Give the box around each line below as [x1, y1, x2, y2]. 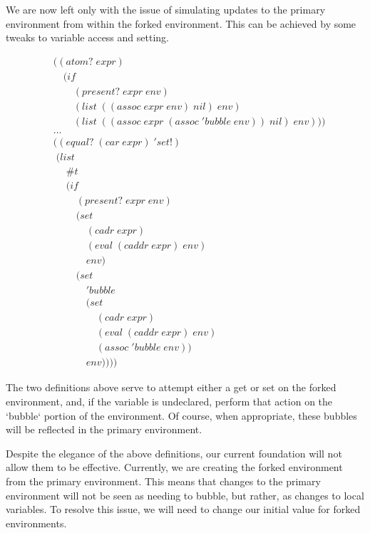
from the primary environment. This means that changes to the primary [6, 474, 321, 489]
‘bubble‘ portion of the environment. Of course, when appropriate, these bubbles [6, 408, 357, 423]
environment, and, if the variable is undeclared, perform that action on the [6, 394, 333, 409]
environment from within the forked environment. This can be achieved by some [6, 16, 356, 31]
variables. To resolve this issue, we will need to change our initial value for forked [6, 502, 361, 517]
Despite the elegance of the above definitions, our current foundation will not [6, 445, 342, 460]
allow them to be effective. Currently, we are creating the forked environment [6, 460, 343, 475]
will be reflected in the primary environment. [6, 422, 202, 437]
